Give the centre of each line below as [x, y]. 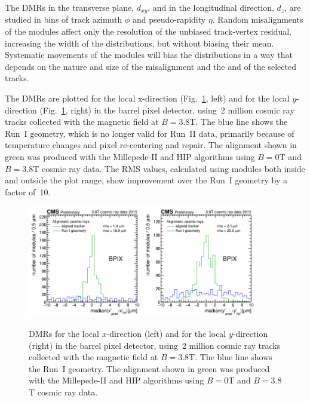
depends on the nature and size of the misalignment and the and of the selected [151, 66]
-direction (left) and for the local [166, 333]
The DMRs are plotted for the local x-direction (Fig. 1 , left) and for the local [147, 98]
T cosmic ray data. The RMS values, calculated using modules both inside [169, 168]
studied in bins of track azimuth [64, 19]
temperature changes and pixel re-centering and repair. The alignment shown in [151, 145]
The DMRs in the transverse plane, [70, 7]
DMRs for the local [64, 333]
